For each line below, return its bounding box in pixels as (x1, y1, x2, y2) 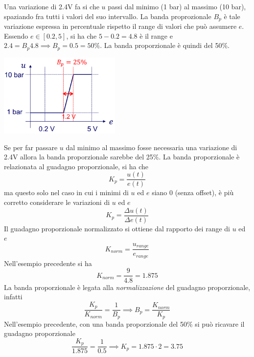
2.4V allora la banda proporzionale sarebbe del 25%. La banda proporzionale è (4, 152, 240, 162)
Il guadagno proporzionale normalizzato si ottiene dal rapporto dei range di (4, 223, 230, 233)
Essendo (4, 30, 28, 41)
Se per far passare (4, 142, 58, 152)
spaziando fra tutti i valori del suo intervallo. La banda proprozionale (4, 11, 211, 21)
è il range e (139, 30, 173, 41)
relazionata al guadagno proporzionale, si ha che (4, 161, 148, 171)
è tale (224, 11, 240, 21)
